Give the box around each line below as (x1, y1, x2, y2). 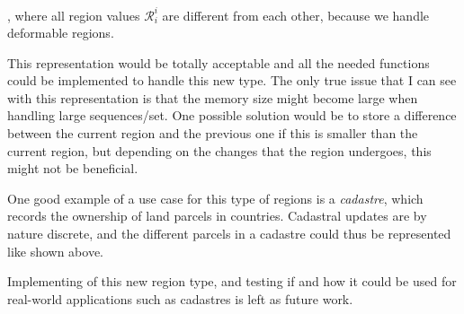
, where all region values (7, 5, 140, 24)
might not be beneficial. (7, 159, 138, 178)
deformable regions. (7, 23, 114, 42)
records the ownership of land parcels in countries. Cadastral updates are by (7, 206, 427, 225)
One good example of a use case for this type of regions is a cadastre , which (7, 188, 424, 207)
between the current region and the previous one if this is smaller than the (7, 124, 418, 143)
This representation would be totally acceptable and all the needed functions (7, 53, 430, 72)
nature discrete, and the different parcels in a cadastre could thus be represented (7, 224, 451, 243)
